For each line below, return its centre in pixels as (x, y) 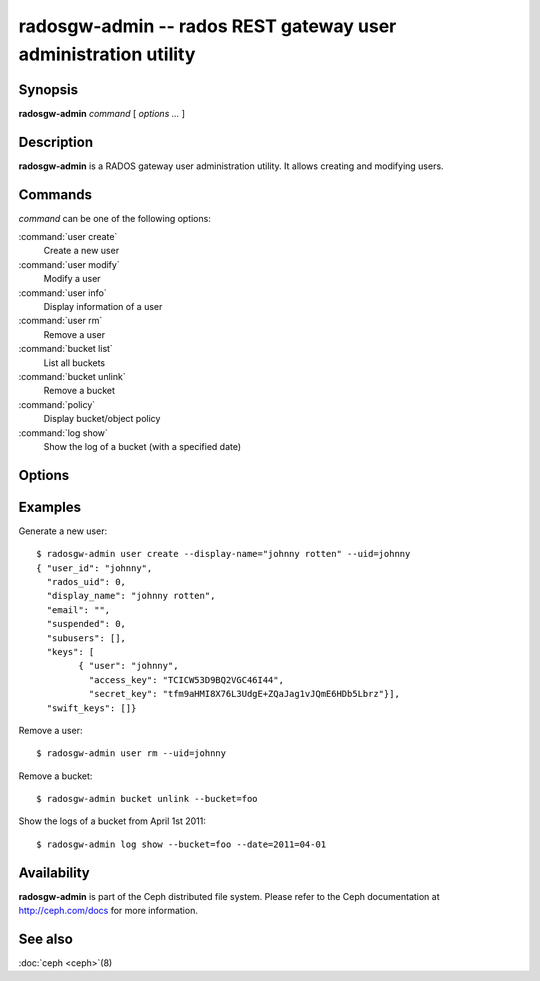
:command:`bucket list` (66, 349)
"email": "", (78, 609)
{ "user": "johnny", (128, 666)
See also (46, 938)
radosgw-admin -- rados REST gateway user (207, 26)
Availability (54, 872)
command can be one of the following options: (115, 218)
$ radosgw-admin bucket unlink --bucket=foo (147, 799)
